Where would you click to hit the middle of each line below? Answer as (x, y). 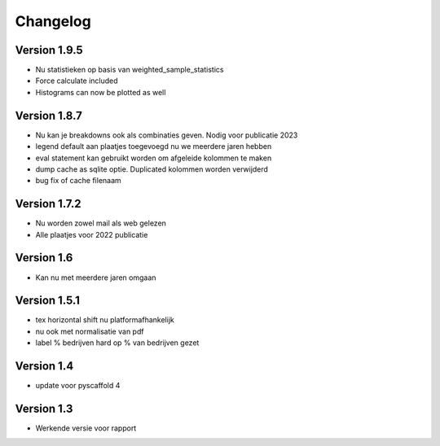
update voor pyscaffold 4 (78, 386)
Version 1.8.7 (49, 115)
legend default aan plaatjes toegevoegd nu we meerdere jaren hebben (154, 146)
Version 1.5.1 (48, 301)
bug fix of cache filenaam (78, 181)
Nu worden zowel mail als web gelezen (101, 223)
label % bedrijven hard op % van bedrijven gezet (117, 343)
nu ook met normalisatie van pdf (90, 331)
